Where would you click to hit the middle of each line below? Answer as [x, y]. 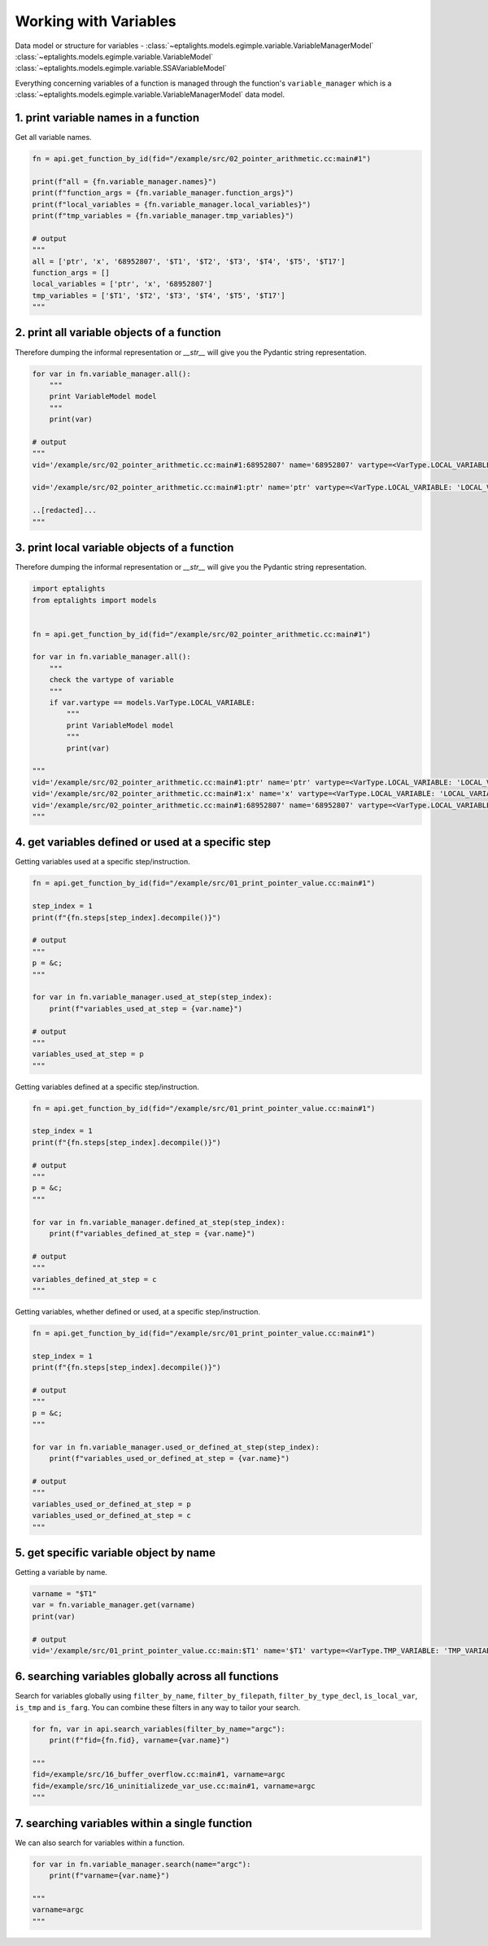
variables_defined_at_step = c [95, 1279]
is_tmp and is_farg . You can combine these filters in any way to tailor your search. [158, 1707]
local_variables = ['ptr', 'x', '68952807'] [122, 284]
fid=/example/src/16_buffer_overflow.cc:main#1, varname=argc [159, 1775]
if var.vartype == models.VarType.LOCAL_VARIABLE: [152, 703]
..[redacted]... [65, 510]
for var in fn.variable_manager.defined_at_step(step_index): [159, 1222]
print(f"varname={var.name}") [109, 1876]
